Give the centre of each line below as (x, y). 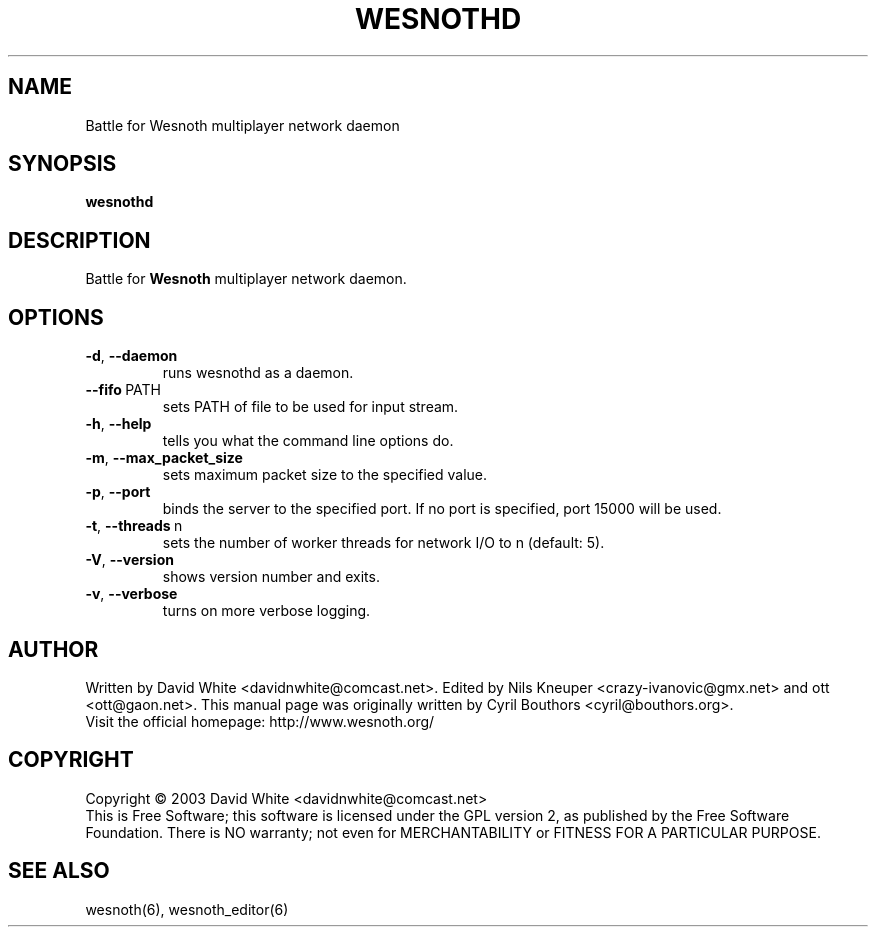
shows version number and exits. (271, 577)
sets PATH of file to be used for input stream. (310, 407)
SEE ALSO (59, 871)
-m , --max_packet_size (164, 458)
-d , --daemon (131, 356)
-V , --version (129, 560)
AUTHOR (53, 649)
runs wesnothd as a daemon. (258, 373)
